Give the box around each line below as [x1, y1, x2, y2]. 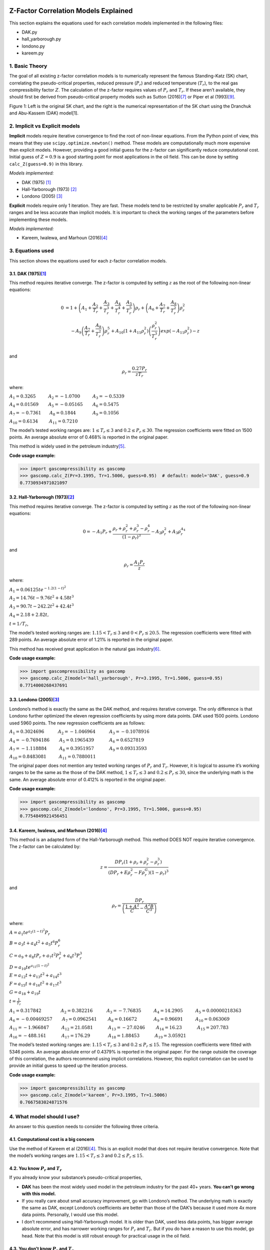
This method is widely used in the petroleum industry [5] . [9, 443, 126, 449]
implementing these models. [9, 216, 67, 222]
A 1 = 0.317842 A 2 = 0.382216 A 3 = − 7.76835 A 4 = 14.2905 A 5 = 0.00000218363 [9, 1008, 241, 1015]
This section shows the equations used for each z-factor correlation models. [9, 257, 167, 263]
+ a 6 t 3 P [62, 952, 80, 960]
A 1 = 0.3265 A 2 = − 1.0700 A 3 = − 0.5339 [9, 393, 124, 400]
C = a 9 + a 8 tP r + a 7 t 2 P [9, 952, 59, 960]
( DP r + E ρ [108, 869, 131, 876]
